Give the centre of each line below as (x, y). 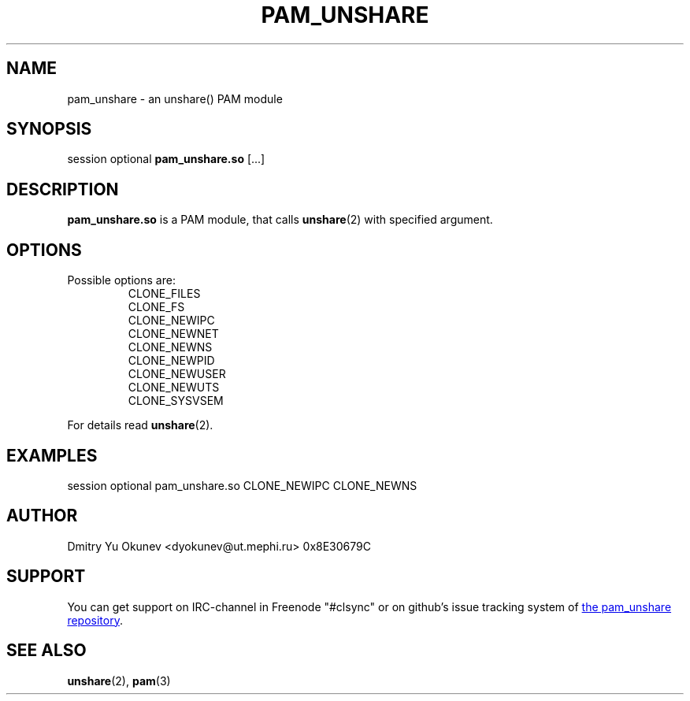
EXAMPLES (52, 455)
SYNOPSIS (49, 129)
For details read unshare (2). (140, 425)
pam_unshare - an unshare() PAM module (175, 98)
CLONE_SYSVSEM (176, 401)
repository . (95, 620)
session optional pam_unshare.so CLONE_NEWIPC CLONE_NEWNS (242, 485)
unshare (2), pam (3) (119, 681)
